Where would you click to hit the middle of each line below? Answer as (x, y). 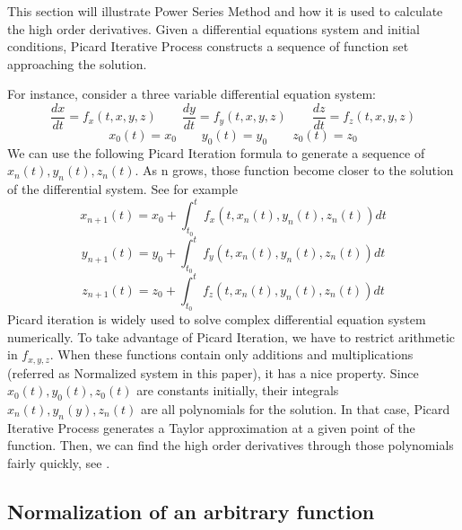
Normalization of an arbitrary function (191, 511)
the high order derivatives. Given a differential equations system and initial (214, 28)
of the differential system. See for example (122, 189)
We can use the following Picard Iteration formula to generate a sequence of (216, 152)
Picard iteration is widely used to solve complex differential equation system (217, 318)
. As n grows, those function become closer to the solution (294, 170)
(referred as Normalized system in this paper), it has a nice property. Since (213, 372)
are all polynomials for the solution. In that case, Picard (295, 408)
